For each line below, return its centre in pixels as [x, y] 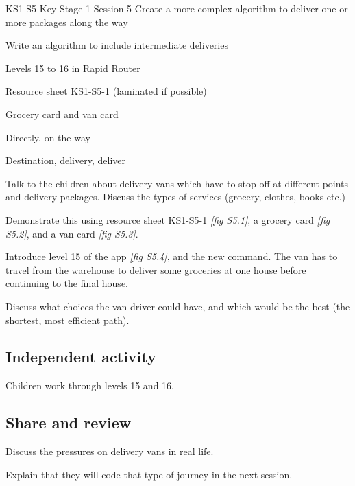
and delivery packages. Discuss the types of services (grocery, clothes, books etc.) [176, 197]
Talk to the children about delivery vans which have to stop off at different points [177, 183]
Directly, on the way [48, 137]
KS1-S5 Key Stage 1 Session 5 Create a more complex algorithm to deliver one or [177, 8]
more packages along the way [67, 22]
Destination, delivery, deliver [65, 160]
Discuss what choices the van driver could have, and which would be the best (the [178, 306]
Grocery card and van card [62, 114]
